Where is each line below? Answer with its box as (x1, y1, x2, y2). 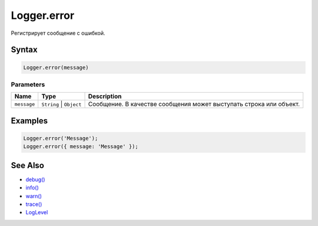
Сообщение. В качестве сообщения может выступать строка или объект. (88, 100, 300, 109)
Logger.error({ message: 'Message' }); (23, 143, 138, 150)
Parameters (11, 80, 45, 89)
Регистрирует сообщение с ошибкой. (11, 30, 105, 37)
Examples (11, 116, 48, 126)
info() (25, 184, 39, 191)
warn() (25, 192, 42, 199)
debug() (25, 176, 45, 183)
